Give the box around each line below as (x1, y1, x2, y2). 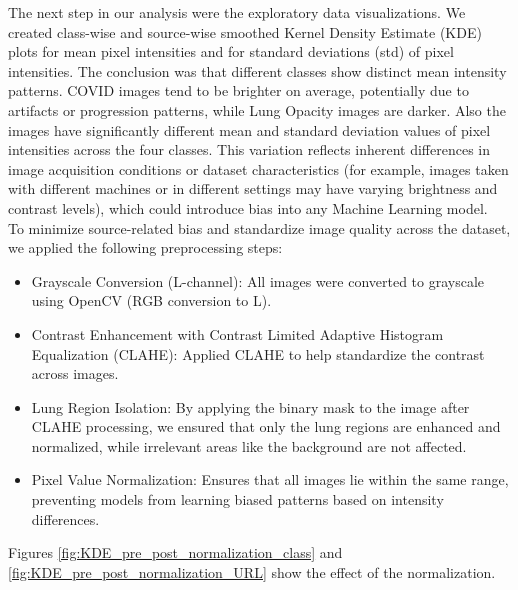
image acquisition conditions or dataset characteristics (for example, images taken (8, 158, 509, 179)
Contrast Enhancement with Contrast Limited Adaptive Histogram (31, 323, 444, 344)
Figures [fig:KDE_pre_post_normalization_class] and (8, 542, 343, 563)
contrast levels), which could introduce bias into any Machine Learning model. (8, 197, 488, 218)
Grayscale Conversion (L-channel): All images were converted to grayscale (31, 270, 485, 291)
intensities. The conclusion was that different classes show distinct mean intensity (8, 60, 507, 81)
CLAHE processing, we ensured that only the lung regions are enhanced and (31, 416, 501, 437)
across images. (31, 363, 119, 384)
